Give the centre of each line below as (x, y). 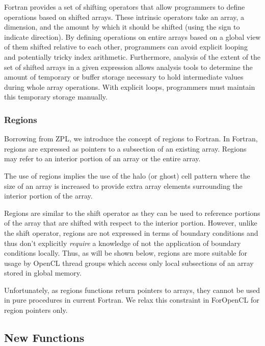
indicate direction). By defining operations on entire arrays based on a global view (132, 36)
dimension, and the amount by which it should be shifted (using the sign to (122, 27)
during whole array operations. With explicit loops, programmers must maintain (130, 86)
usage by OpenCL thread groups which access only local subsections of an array (129, 263)
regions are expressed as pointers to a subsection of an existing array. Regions (125, 148)
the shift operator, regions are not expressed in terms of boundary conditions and (131, 232)
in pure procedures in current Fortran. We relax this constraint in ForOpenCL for (132, 300)
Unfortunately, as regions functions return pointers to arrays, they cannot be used (132, 290)
